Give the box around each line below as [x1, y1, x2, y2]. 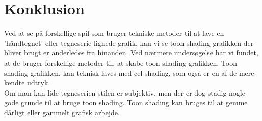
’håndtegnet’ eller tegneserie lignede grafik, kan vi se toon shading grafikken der [4, 37, 254, 48]
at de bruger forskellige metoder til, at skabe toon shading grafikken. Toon [4, 57, 238, 68]
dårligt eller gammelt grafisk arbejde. [4, 107, 120, 117]
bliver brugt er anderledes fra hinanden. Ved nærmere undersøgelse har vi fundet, [4, 47, 258, 58]
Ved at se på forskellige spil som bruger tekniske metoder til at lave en [4, 27, 224, 38]
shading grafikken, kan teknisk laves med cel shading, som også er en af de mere [4, 67, 254, 78]
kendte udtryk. [4, 77, 50, 88]
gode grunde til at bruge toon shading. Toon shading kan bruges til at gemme [4, 97, 248, 108]
